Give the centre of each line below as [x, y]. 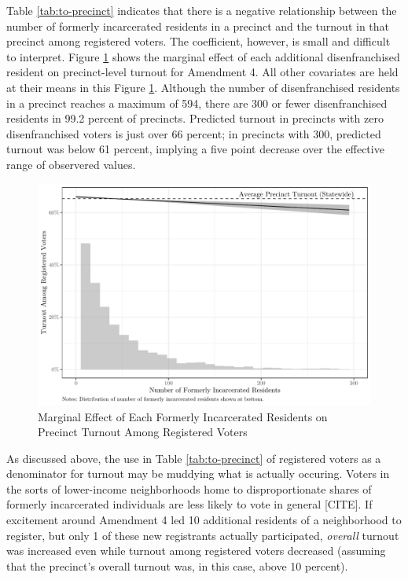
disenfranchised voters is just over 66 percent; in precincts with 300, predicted [194, 133]
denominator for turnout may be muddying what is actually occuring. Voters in [198, 474]
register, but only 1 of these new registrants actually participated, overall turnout [203, 535]
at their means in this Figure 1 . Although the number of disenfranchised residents [203, 87]
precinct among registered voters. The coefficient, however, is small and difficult [198, 41]
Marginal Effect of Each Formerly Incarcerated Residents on [183, 416]
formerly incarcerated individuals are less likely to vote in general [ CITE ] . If [189, 504]
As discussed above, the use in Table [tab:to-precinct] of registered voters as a [194, 458]
